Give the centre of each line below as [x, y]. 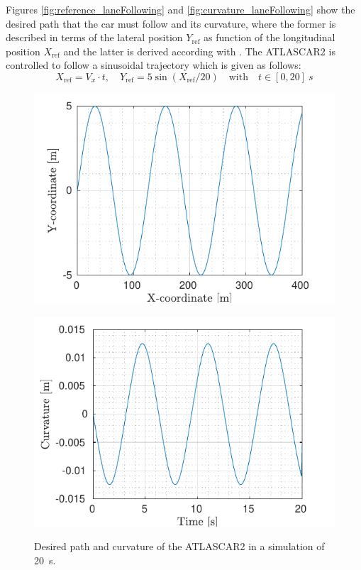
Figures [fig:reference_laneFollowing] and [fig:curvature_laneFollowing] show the [180, 9]
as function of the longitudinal [270, 37]
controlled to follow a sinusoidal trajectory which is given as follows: [154, 65]
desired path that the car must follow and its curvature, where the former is [171, 23]
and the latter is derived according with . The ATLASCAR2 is [199, 51]
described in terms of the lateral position [94, 37]
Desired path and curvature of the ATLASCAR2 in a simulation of [179, 546]
